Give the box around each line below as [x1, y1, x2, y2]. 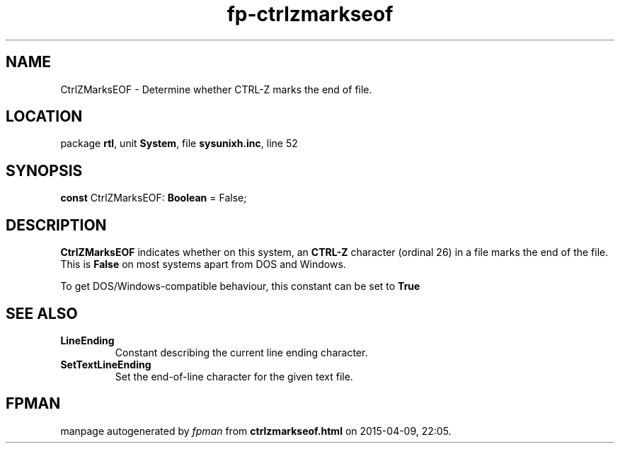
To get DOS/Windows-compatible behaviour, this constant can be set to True [60, 280, 420, 293]
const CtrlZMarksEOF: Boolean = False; [60, 192, 247, 204]
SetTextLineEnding [60, 358, 151, 371]
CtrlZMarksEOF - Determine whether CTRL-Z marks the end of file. [60, 83, 372, 95]
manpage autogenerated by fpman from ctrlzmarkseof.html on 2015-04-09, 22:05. [60, 424, 452, 437]
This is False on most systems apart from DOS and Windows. [60, 258, 346, 271]
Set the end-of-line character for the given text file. [115, 370, 353, 383]
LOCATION [6, 107, 83, 126]
